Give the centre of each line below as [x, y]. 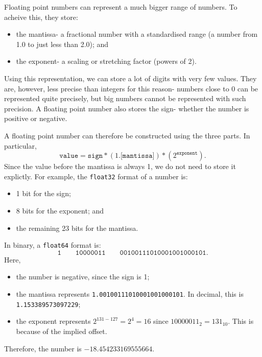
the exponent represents [53, 321]
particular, [20, 145]
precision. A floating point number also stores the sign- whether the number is [127, 108]
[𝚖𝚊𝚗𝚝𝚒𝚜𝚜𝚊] [137, 156]
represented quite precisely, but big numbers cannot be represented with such [125, 98]
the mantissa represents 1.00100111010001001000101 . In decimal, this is [130, 294]
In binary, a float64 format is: [53, 245]
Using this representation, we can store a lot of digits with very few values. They [130, 78]
